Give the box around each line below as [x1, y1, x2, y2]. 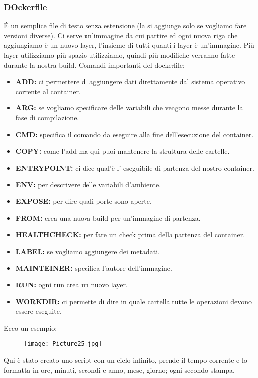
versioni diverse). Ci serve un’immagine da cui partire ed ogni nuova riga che [4, 30, 238, 40]
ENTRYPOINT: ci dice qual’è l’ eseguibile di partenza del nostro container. [15, 162, 254, 173]
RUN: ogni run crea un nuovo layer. [15, 279, 128, 289]
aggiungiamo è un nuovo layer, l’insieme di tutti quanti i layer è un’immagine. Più [4, 40, 254, 50]
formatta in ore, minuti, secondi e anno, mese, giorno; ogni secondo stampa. [4, 364, 235, 375]
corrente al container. [15, 86, 81, 96]
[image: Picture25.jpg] [24, 340, 102, 348]
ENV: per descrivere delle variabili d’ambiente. [15, 179, 161, 189]
